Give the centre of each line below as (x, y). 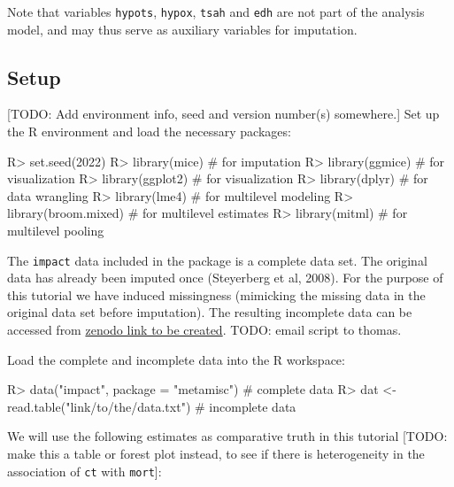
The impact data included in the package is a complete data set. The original (217, 260)
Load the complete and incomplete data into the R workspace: (176, 359)
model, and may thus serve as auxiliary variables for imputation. (182, 29)
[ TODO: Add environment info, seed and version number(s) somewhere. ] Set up (223, 114)
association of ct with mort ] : (85, 471)
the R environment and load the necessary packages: (149, 131)
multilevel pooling (56, 231)
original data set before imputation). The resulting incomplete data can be (210, 312)
